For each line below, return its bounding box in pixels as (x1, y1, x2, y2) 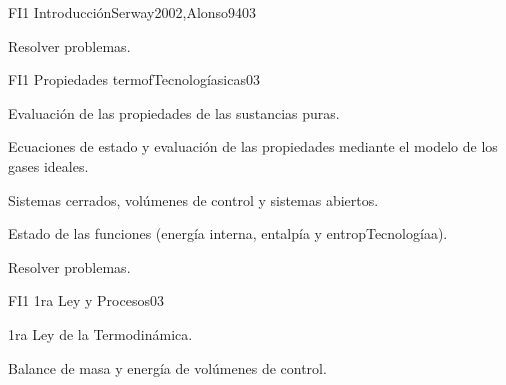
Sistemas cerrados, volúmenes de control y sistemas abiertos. (8, 189, 379, 210)
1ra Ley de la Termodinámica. (8, 323, 193, 344)
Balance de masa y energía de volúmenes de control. (8, 357, 327, 378)
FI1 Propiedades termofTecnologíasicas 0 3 (8, 69, 260, 90)
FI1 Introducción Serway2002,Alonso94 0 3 (8, 2, 257, 22)
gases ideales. (8, 155, 89, 176)
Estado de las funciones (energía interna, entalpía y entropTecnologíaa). (8, 223, 448, 244)
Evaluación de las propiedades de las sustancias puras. (8, 102, 340, 123)
